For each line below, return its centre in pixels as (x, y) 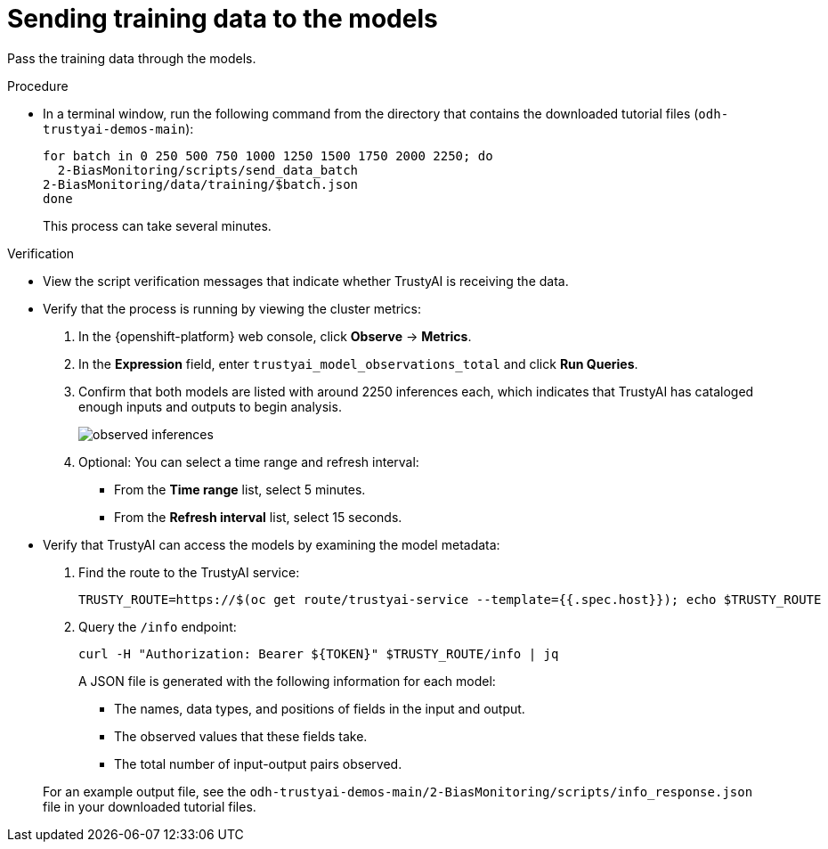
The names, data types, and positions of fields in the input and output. (320, 708)
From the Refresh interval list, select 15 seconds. (258, 517)
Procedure (38, 86)
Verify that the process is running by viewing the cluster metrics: (232, 308)
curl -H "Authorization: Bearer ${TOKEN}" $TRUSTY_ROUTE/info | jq (319, 653)
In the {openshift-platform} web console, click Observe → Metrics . (275, 336)
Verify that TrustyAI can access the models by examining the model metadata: (272, 544)
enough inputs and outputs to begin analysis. (210, 406)
